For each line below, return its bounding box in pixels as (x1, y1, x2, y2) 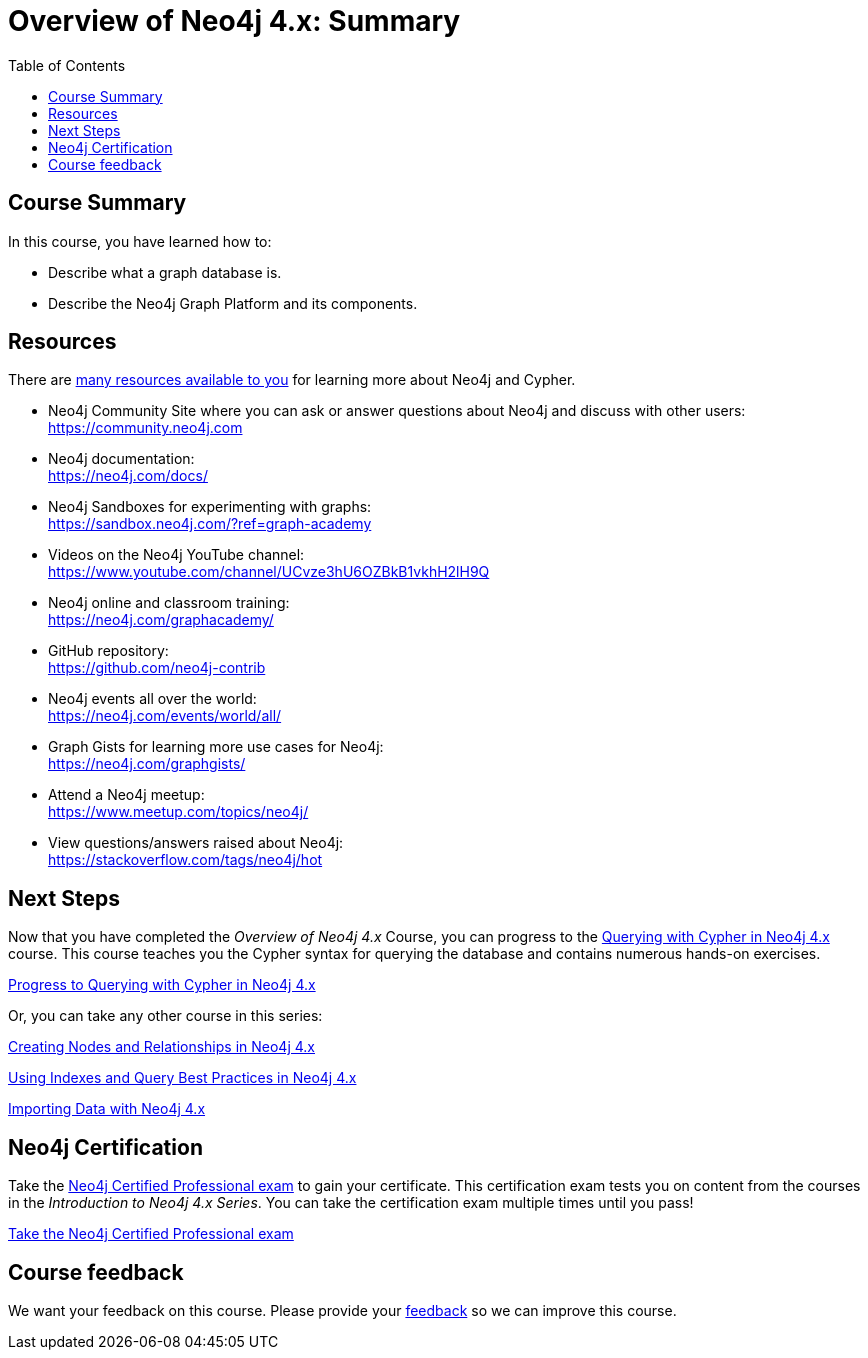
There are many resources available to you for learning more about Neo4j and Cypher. (8, 371, 576, 389)
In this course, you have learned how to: (8, 232, 272, 250)
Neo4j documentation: (48, 450, 195, 468)
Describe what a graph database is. (48, 263, 282, 281)
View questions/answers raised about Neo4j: (48, 834, 344, 852)
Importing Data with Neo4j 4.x (8, 1100, 206, 1118)
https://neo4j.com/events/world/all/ (48, 707, 282, 725)
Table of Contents (8, 56, 126, 74)
